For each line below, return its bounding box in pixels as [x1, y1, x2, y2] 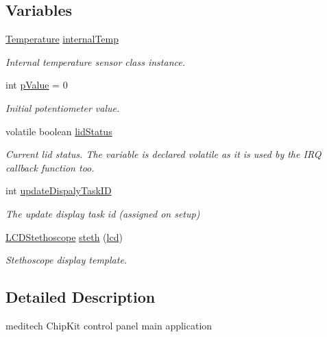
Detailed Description [5, 286, 156, 307]
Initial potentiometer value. [5, 100, 120, 115]
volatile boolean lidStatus [5, 124, 112, 138]
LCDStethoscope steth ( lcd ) [5, 229, 123, 244]
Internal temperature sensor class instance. [5, 54, 185, 69]
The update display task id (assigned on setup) [5, 206, 200, 220]
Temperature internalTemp [5, 32, 119, 46]
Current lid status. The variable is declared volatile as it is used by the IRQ [5, 147, 322, 161]
